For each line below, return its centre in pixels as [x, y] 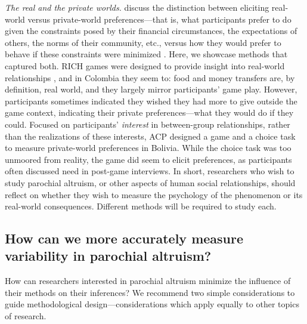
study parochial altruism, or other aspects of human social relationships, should [150, 182]
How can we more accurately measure [124, 238]
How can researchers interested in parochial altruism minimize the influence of [148, 281]
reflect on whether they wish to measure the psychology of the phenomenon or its [154, 194]
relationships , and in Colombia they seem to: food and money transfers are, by [150, 77]
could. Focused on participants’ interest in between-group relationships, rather [148, 124]
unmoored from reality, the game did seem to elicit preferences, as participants [148, 159]
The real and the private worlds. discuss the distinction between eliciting [137, 7]
